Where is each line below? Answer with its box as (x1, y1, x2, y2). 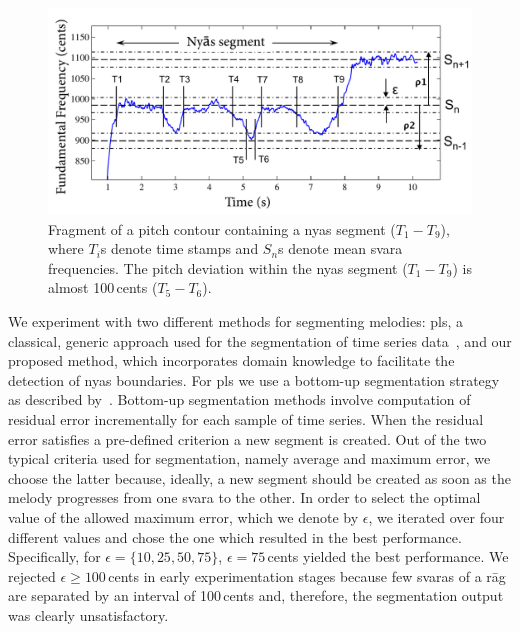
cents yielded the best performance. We (267, 546, 509, 567)
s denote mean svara (278, 238, 403, 259)
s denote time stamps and (100, 238, 259, 259)
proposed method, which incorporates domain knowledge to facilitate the (8, 350, 455, 371)
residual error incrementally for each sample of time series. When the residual (8, 408, 484, 429)
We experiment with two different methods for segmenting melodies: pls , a (8, 311, 464, 331)
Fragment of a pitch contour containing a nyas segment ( (48, 218, 396, 239)
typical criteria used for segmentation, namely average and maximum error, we (8, 448, 491, 469)
